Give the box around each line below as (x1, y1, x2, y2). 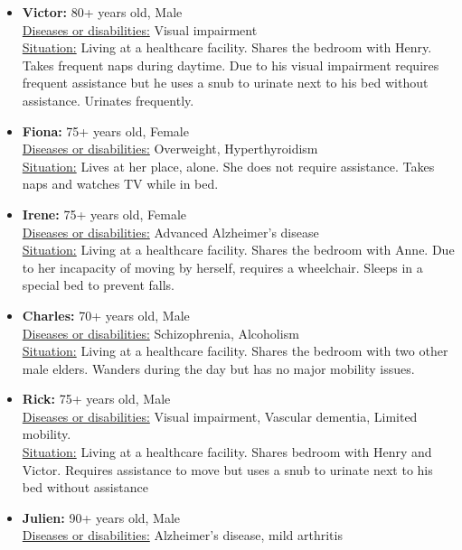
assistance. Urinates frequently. (22, 90, 194, 109)
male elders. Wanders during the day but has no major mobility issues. (22, 359, 415, 378)
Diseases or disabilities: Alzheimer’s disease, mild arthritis (22, 526, 343, 545)
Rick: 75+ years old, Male (22, 389, 171, 408)
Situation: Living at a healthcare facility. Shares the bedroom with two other (22, 341, 448, 360)
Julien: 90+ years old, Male (22, 508, 181, 527)
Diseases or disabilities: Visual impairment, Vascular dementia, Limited (22, 406, 418, 425)
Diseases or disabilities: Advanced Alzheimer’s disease (22, 222, 319, 241)
